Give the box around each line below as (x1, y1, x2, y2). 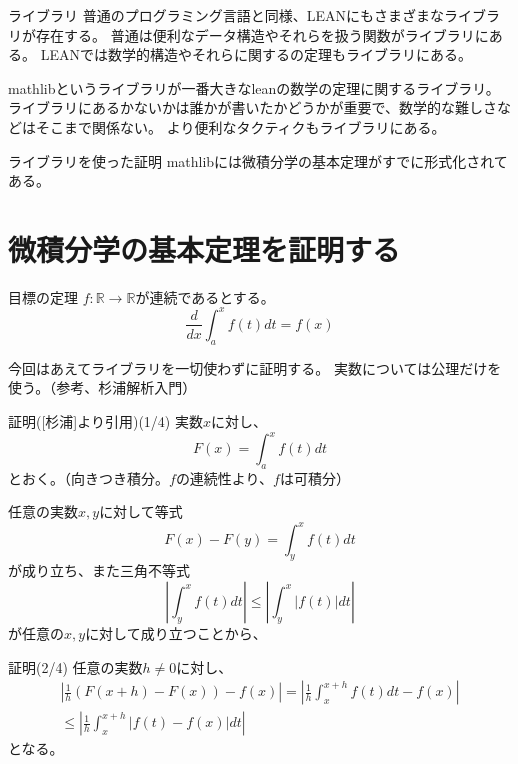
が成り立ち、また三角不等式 (8, 560, 190, 581)
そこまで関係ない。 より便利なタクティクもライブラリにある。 (35, 116, 446, 137)
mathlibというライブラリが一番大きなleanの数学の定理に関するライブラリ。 (8, 77, 500, 98)
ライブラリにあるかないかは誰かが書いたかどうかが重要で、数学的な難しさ (8, 97, 497, 118)
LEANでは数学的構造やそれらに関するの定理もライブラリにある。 (40, 44, 472, 65)
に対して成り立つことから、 (85, 622, 267, 643)
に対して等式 (99, 501, 183, 522)
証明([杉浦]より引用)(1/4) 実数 (8, 410, 203, 431)
